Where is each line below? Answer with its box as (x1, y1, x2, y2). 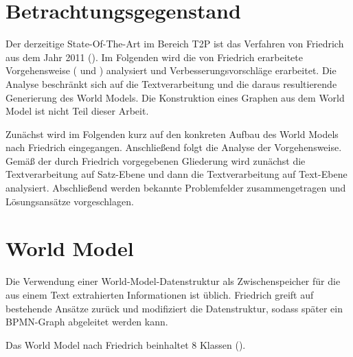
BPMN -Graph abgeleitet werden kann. (5, 314, 168, 329)
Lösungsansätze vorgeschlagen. (5, 194, 134, 208)
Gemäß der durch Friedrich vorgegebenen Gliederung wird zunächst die (5, 153, 306, 168)
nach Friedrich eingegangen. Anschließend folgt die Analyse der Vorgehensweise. (5, 140, 342, 154)
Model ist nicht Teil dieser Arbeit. (5, 104, 149, 118)
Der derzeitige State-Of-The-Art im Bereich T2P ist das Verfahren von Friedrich (5, 36, 344, 51)
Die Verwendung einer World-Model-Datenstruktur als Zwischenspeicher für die (5, 274, 341, 288)
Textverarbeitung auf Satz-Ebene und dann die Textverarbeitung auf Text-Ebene (5, 167, 348, 181)
